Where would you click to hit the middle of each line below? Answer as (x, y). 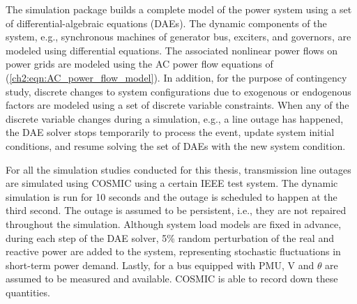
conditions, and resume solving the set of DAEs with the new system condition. (176, 145)
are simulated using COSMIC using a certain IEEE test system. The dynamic (172, 183)
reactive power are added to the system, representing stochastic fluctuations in (173, 251)
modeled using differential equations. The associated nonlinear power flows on (172, 50)
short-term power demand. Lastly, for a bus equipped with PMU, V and (160, 265)
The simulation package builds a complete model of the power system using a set (179, 9)
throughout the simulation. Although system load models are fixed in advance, (174, 223)
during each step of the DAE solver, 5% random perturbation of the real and (170, 237)
